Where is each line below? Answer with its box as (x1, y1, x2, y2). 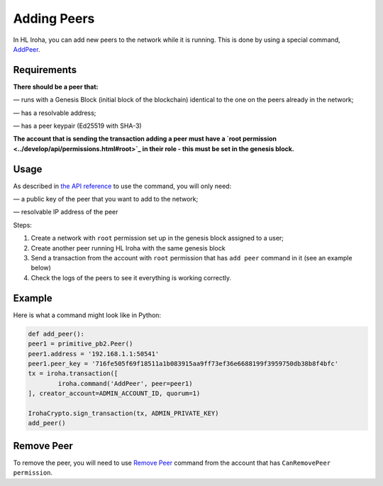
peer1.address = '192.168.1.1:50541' (28, 350, 160, 358)
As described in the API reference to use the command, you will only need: (13, 182, 232, 190)
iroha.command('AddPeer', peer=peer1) (57, 380, 193, 387)
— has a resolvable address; (13, 109, 96, 117)
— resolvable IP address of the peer (13, 208, 118, 216)
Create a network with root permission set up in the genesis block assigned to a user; (30, 234, 284, 243)
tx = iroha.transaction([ (28, 370, 118, 377)
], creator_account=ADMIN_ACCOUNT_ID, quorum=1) (28, 390, 201, 397)
